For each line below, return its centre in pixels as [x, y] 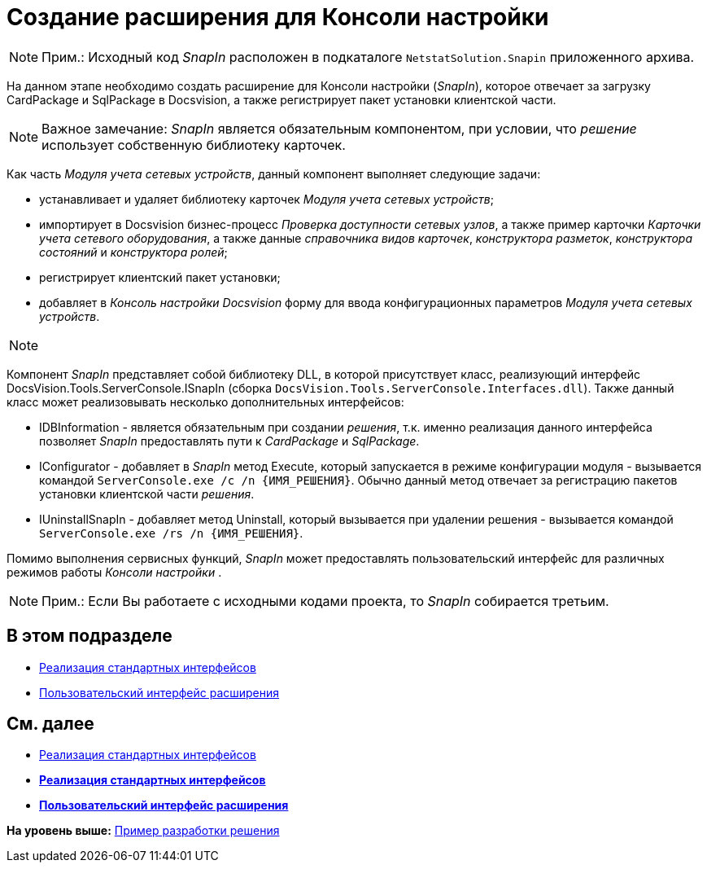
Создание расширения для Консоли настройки [278, 17]
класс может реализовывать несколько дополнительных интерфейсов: [205, 402]
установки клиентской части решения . [147, 494]
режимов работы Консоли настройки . [114, 572]
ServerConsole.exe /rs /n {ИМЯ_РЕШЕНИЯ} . [171, 533]
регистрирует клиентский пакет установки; [160, 277]
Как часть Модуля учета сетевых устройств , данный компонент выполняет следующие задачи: [274, 173]
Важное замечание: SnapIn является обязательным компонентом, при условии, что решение [339, 128]
